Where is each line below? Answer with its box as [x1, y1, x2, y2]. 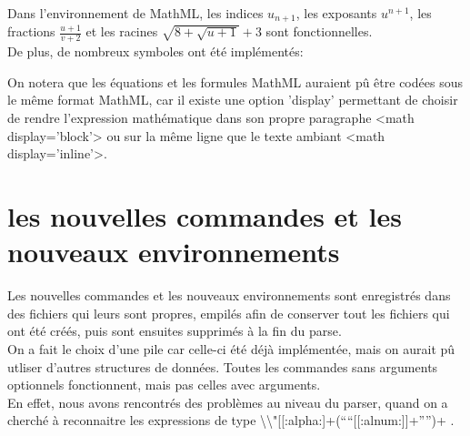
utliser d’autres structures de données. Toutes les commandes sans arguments [7, 357, 438, 376]
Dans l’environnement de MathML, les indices [7, 4, 264, 22]
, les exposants [295, 4, 377, 22]
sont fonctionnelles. [265, 22, 373, 41]
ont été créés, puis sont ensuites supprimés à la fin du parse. [7, 321, 342, 340]
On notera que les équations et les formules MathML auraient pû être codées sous [7, 72, 463, 91]
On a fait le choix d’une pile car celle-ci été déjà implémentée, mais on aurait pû [7, 339, 455, 358]
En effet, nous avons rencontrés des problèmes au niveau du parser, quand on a [7, 392, 448, 411]
